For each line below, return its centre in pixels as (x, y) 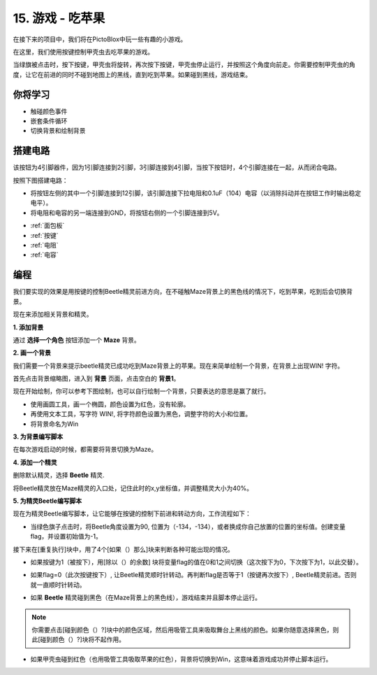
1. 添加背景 (28, 327)
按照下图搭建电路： (40, 180)
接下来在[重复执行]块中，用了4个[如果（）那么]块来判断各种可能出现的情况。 (123, 549)
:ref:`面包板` (47, 226)
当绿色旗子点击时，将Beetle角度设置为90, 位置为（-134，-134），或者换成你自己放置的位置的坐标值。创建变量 (188, 526)
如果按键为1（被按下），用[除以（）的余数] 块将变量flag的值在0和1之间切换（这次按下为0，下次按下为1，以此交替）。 (196, 562)
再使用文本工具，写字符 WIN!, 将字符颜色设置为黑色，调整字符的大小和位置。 (141, 414)
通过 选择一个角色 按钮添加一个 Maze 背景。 (76, 340)
